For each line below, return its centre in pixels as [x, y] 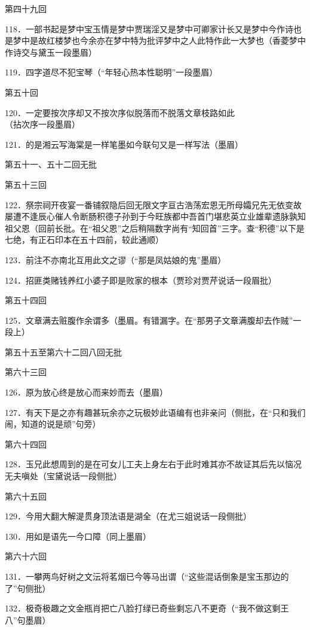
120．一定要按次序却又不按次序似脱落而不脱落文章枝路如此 [120, 112]
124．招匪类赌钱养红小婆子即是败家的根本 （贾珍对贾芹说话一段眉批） [141, 280]
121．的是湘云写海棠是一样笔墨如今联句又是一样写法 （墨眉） [124, 144]
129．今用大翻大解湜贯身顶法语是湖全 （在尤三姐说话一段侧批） [128, 516]
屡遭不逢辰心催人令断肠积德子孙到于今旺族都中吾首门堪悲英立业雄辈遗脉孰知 [155, 216]
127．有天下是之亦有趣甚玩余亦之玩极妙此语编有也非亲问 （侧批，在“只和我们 [155, 412]
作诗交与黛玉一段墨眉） [51, 52]
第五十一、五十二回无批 [51, 164]
